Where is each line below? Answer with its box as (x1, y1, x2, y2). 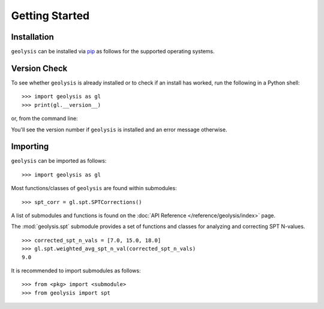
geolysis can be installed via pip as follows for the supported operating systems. (11, 48, 215, 55)
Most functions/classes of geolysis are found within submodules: (11, 185, 177, 192)
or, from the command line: (11, 115, 78, 122)
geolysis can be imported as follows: (11, 157, 107, 164)
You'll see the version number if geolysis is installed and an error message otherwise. (11, 126, 227, 133)
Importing (11, 142, 49, 152)
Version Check (11, 63, 68, 73)
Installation (11, 32, 54, 42)
